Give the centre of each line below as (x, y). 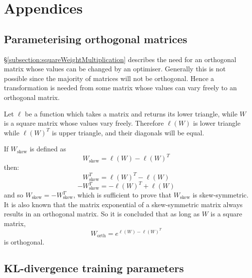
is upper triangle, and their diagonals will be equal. (128, 132)
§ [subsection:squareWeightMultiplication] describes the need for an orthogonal (120, 59)
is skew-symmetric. (220, 195)
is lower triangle (217, 123)
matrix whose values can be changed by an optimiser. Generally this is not (115, 69)
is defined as (48, 149)
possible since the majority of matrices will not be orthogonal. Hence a (109, 78)
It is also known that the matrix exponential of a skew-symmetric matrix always (123, 204)
